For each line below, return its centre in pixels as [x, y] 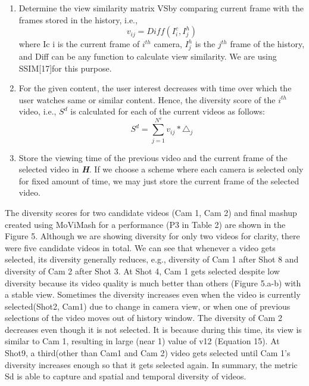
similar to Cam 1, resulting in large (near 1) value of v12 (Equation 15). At [142, 341]
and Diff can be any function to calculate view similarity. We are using [148, 56]
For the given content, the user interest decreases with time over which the [155, 88]
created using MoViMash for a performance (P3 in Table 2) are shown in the [145, 224]
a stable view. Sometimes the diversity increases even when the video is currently [153, 294]
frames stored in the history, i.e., [78, 19]
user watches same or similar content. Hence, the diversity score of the [147, 99]
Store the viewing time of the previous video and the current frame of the [153, 157]
